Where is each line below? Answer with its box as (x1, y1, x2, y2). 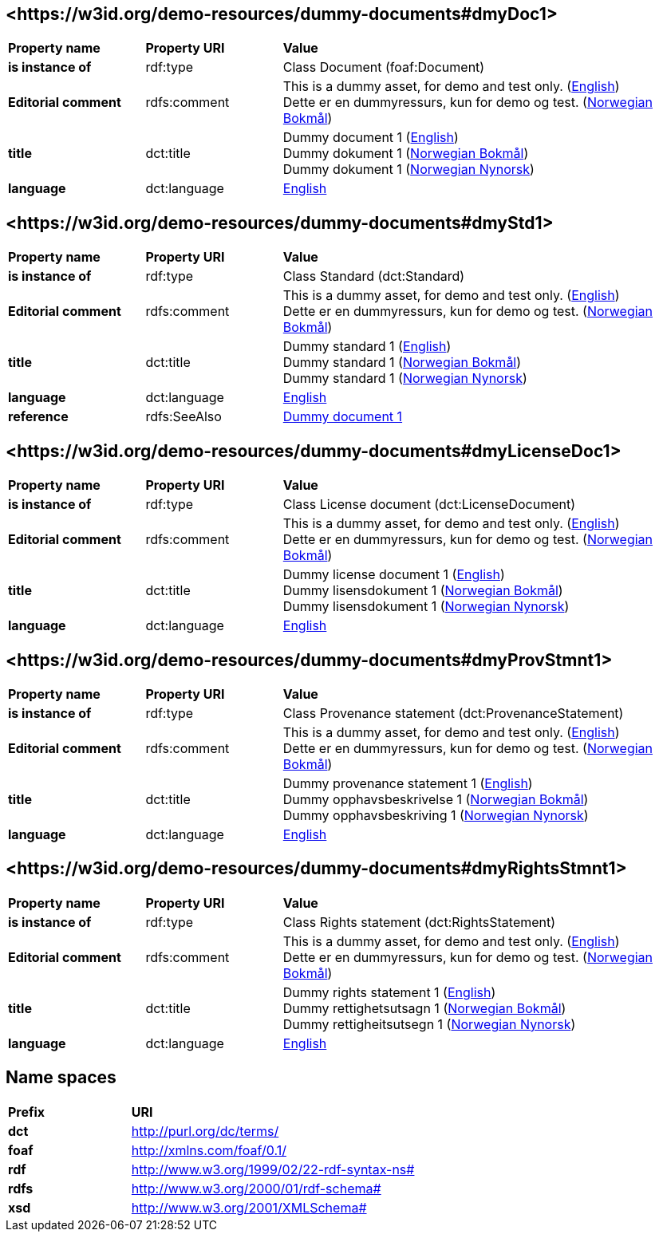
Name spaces (6, 1067, 116, 1088)
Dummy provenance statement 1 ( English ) (282, 775, 533, 791)
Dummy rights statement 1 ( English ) (282, 984, 496, 1000)
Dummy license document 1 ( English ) (282, 566, 505, 583)
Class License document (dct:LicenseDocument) (282, 496, 576, 513)
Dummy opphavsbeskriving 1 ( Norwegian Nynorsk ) (282, 806, 589, 823)
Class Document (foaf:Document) (282, 59, 485, 76)
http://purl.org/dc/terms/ (131, 1122, 279, 1139)
